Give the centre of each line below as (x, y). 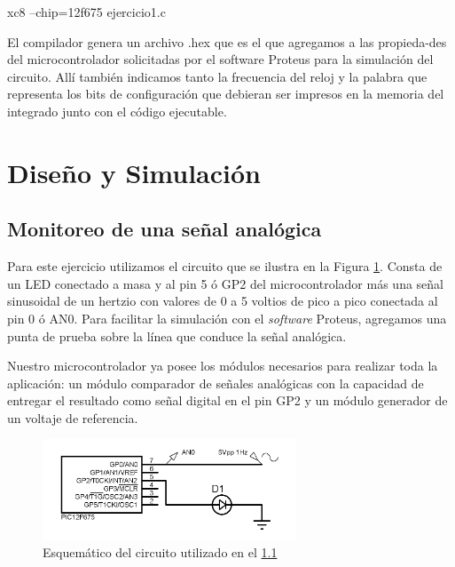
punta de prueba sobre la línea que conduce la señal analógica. (177, 335)
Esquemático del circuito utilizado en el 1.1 (160, 552)
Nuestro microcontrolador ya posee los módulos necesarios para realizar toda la (223, 366)
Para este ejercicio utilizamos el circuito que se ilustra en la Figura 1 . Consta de (225, 266)
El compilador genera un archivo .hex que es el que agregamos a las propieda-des (227, 41)
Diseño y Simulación (134, 172)
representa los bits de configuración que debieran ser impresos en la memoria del (226, 94)
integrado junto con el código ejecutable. (117, 111)
